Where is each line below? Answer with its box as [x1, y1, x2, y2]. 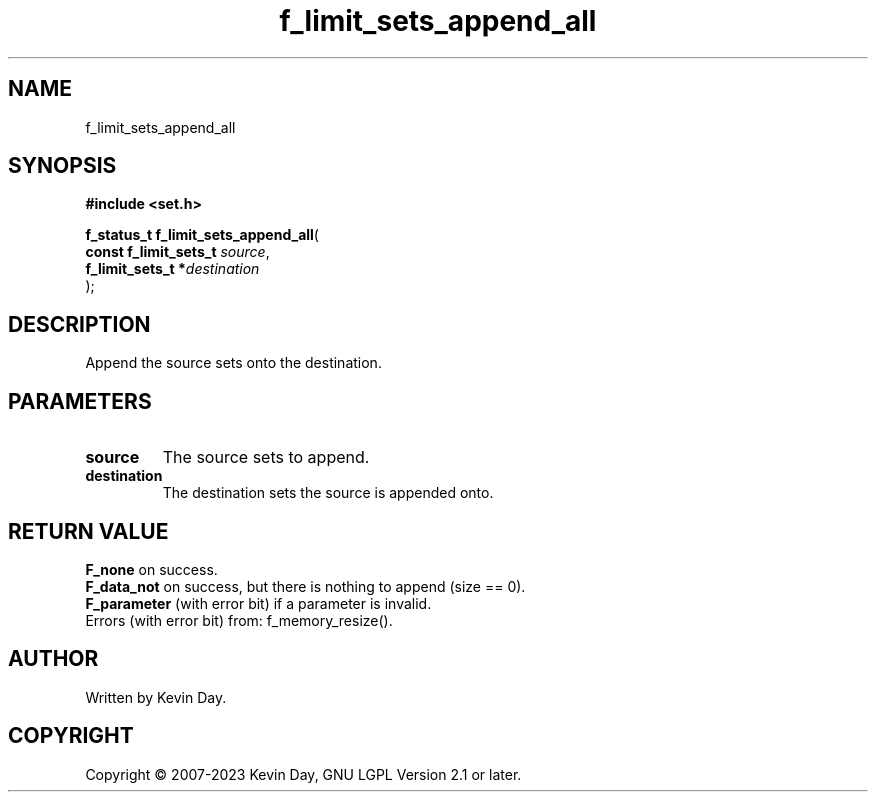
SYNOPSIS [8, 153, 117, 179]
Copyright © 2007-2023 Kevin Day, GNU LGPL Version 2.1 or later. [85, 765, 522, 783]
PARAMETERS [8, 388, 152, 414]
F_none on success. [85, 560, 218, 578]
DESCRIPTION [8, 311, 151, 337]
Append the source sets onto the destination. [85, 354, 382, 372]
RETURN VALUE [8, 518, 169, 544]
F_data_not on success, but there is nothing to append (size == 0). [85, 577, 526, 595]
